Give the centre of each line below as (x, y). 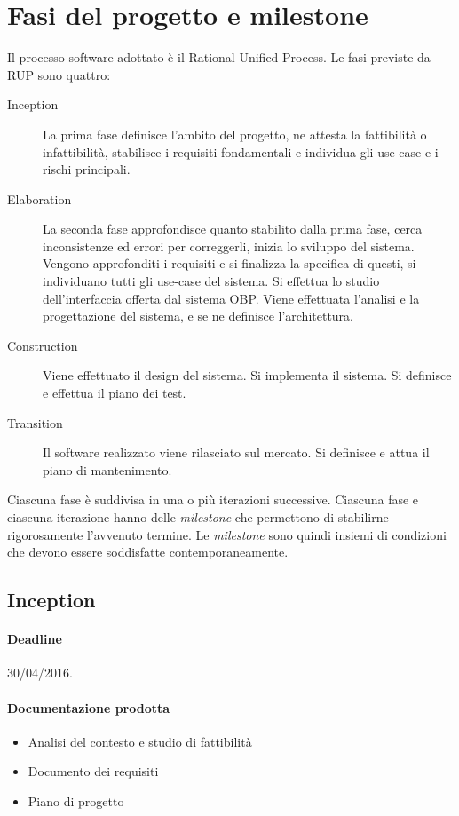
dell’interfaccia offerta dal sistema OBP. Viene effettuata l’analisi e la (231, 298)
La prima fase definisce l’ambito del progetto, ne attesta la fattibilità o (235, 134)
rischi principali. (87, 169)
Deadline (35, 639)
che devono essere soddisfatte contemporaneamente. (148, 552)
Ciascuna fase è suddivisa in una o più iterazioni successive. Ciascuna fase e (213, 499)
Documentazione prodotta (89, 707)
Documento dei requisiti (93, 771)
